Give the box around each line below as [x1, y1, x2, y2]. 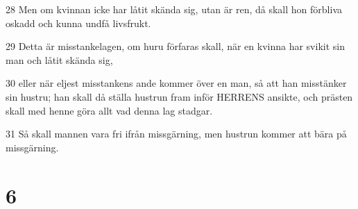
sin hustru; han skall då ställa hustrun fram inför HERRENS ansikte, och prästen [6, 89, 353, 103]
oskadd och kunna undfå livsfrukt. [6, 15, 151, 30]
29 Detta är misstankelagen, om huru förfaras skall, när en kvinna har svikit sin [6, 39, 345, 53]
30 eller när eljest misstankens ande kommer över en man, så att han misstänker [6, 76, 347, 90]
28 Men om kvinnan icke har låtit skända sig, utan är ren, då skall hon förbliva [6, 2, 342, 16]
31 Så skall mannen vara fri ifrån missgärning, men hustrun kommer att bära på [6, 126, 347, 141]
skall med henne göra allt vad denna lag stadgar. [6, 103, 213, 117]
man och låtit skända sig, [6, 52, 113, 67]
